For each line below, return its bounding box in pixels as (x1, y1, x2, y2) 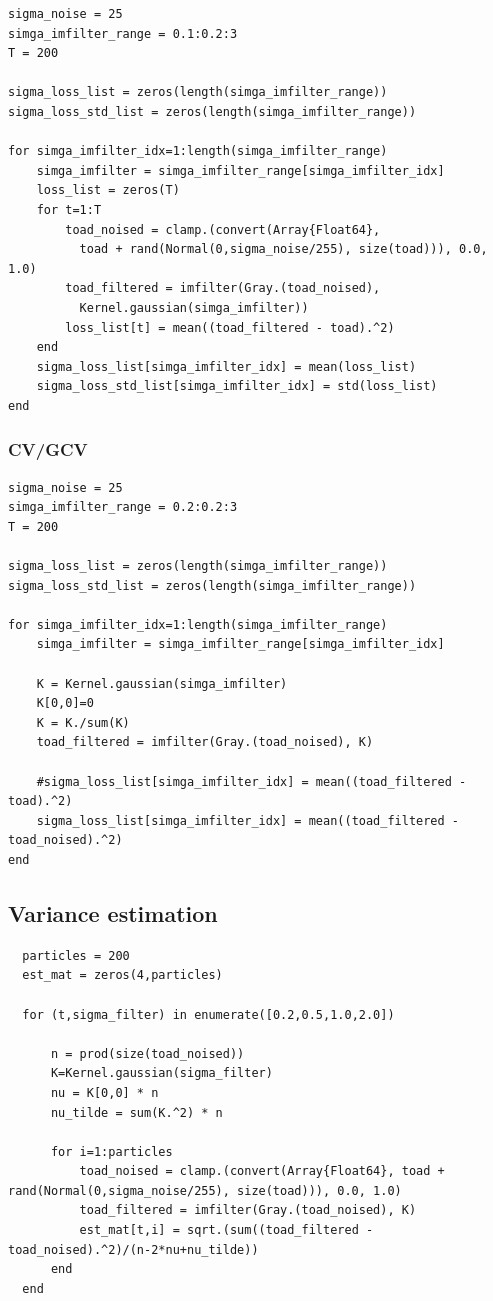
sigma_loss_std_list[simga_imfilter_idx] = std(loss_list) (36, 379, 438, 394)
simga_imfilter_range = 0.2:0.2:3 (8, 500, 238, 515)
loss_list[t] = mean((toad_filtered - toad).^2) (65, 320, 395, 335)
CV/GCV (8, 437, 88, 462)
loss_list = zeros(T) (36, 183, 180, 198)
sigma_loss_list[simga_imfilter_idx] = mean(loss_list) (36, 359, 417, 374)
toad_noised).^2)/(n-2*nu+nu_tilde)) (8, 1242, 259, 1257)
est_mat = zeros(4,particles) (22, 968, 223, 983)
